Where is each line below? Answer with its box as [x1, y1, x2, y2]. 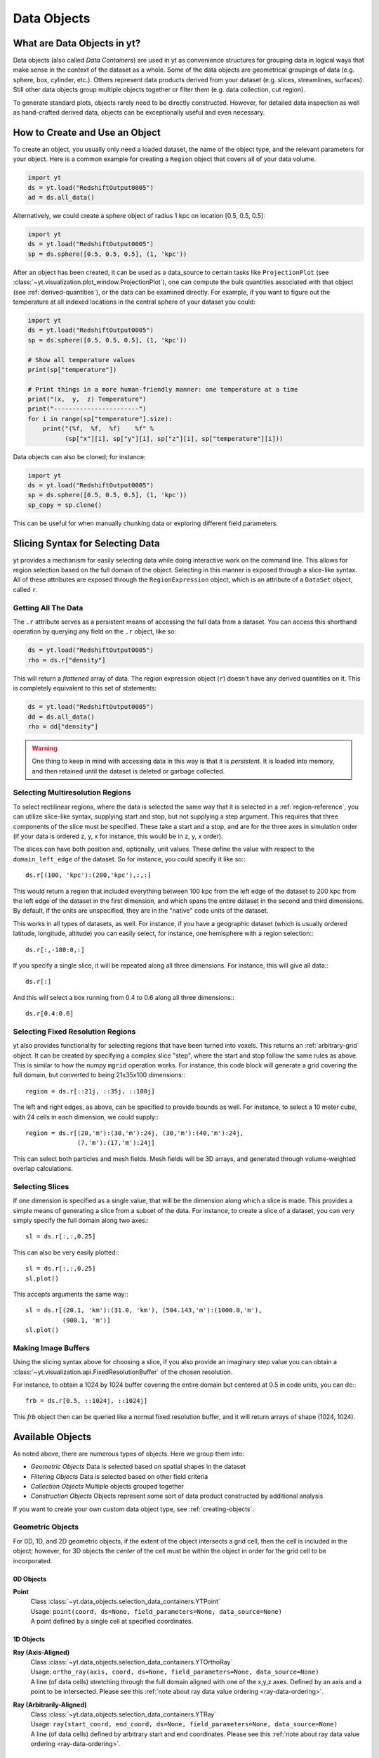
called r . [13, 585, 38, 594]
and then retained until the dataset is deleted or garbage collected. [32, 766, 225, 775]
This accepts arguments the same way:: [13, 1290, 129, 1298]
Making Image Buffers [13, 1343, 91, 1353]
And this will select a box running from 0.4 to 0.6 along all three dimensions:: [13, 993, 235, 1001]
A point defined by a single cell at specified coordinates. [30, 1617, 193, 1626]
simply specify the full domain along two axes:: [13, 1217, 149, 1225]
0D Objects [13, 1574, 47, 1583]
